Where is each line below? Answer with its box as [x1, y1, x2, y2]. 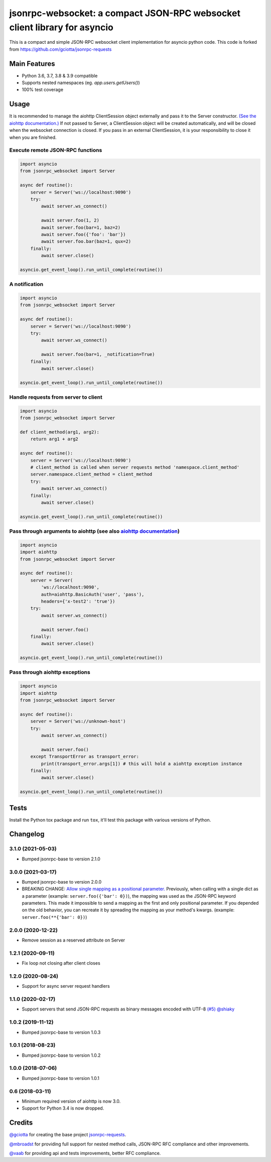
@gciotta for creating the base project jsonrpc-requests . [9, 1132, 126, 1138]
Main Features [9, 59, 55, 68]
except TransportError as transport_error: [30, 754, 139, 760]
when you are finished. [9, 134, 57, 140]
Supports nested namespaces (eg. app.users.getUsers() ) [22, 80, 140, 86]
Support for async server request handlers [22, 983, 110, 989]
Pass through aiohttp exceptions [9, 669, 90, 676]
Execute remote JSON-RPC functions [9, 147, 102, 154]
